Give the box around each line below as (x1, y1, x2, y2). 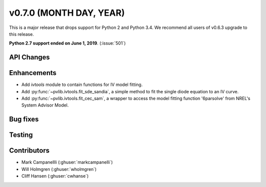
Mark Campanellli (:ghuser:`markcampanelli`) (21, 160, 113, 165)
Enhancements (9, 69, 57, 77)
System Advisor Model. (21, 102, 69, 108)
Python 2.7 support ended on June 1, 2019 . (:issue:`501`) (9, 40, 126, 46)
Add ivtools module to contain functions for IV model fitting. (21, 81, 143, 88)
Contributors (9, 146, 50, 155)
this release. (9, 31, 34, 37)
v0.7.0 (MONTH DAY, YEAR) (9, 7, 125, 18)
